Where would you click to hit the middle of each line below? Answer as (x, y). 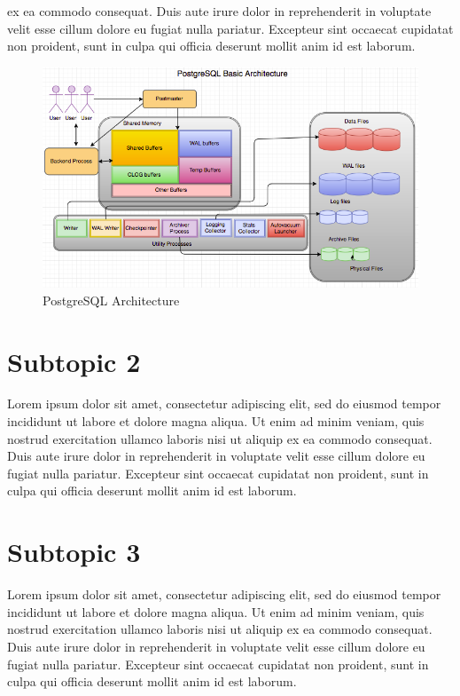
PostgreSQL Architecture (111, 300)
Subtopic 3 (74, 552)
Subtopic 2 (74, 361)
